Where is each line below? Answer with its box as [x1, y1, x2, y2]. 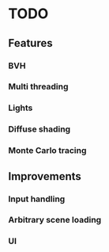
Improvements [8, 170, 81, 183]
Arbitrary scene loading [8, 215, 102, 226]
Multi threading [8, 81, 69, 92]
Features [8, 36, 53, 50]
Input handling [8, 193, 66, 204]
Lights [8, 102, 33, 113]
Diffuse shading [8, 124, 71, 135]
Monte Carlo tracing [8, 145, 87, 156]
